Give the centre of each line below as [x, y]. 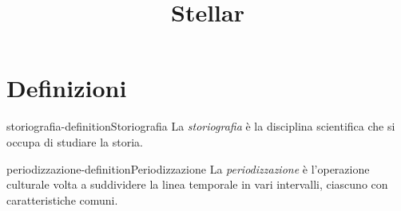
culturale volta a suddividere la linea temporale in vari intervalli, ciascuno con [197, 184]
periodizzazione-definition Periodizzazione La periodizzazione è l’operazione [188, 168]
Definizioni [67, 88]
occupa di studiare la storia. [75, 141]
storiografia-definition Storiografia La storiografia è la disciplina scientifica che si [201, 126]
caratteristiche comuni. [62, 199]
